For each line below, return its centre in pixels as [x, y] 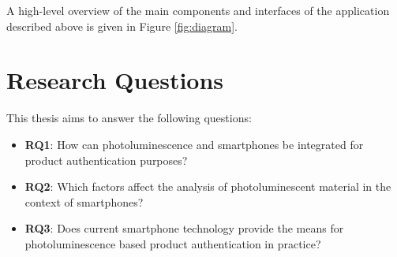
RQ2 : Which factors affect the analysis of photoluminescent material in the [208, 186]
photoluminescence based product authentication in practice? [173, 243]
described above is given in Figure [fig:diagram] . [122, 26]
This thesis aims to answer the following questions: [129, 118]
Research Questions [115, 80]
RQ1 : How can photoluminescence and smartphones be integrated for [194, 144]
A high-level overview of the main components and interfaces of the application [198, 10]
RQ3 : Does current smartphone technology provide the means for [184, 228]
